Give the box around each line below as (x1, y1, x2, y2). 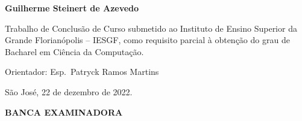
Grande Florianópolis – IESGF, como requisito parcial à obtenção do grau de (5, 34, 290, 46)
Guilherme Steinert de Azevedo (5, 2, 139, 14)
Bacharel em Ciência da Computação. (5, 45, 144, 58)
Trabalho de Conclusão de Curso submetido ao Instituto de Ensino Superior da (5, 22, 297, 34)
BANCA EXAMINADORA (5, 105, 123, 118)
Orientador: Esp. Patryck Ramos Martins (5, 65, 159, 78)
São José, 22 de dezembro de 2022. (5, 85, 133, 98)
